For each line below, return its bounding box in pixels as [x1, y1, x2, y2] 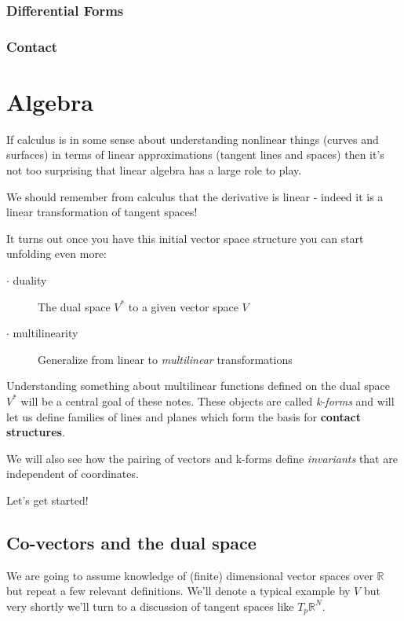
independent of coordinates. [6, 465, 139, 482]
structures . [6, 424, 65, 440]
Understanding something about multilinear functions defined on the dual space [6, 377, 390, 394]
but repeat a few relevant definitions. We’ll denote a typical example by [6, 582, 351, 599]
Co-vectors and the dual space [6, 530, 257, 554]
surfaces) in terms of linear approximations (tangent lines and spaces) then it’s [6, 146, 384, 163]
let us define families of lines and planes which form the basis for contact [6, 408, 361, 424]
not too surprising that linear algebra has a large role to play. [6, 162, 302, 178]
